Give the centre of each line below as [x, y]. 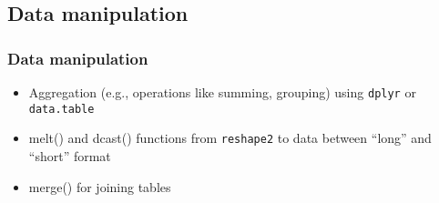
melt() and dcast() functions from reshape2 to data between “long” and [230, 138]
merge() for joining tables [100, 186]
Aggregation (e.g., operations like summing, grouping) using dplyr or [222, 92]
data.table [61, 109]
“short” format [70, 155]
